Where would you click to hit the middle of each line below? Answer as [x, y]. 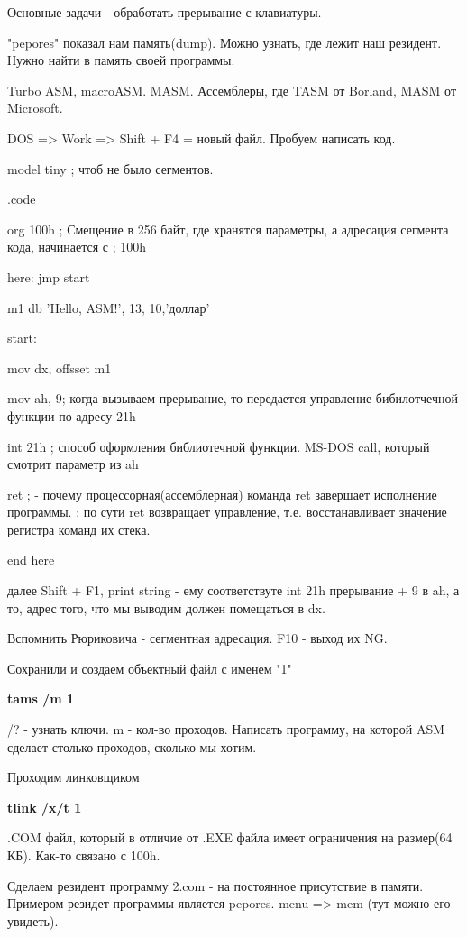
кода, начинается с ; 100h [77, 247]
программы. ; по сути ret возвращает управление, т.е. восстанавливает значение [227, 512]
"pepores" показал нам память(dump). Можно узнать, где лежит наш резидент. [224, 42]
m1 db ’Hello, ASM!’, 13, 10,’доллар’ [109, 307]
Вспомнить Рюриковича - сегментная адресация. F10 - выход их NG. [197, 638]
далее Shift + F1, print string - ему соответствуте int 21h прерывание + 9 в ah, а [233, 590]
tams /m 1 [41, 698]
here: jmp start [49, 276]
